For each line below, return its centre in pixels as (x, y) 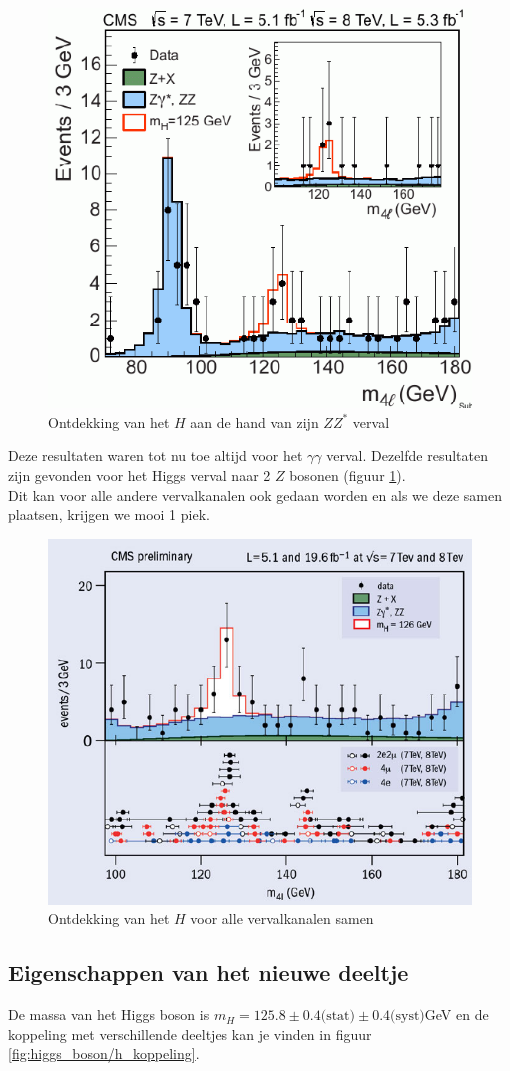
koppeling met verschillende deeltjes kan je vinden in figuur (190, 1033)
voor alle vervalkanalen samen (282, 918)
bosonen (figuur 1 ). (347, 475)
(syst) (407, 1016)
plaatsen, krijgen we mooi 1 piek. (109, 514)
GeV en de (456, 1014)
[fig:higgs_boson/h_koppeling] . (104, 1053)
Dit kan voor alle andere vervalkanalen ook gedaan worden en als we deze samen (255, 494)
